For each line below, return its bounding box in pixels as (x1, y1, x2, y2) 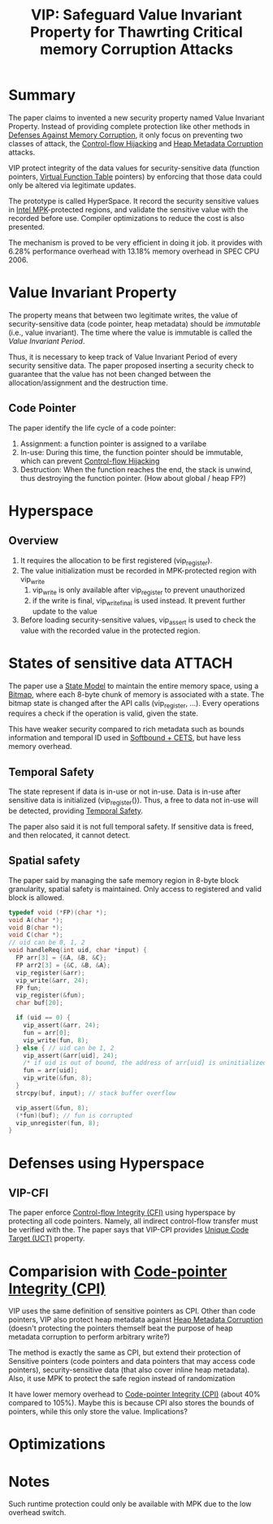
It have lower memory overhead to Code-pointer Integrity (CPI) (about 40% (8, 1389, 262, 1399)
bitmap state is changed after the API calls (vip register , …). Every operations (8, 698, 260, 710)
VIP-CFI (8, 1186, 49, 1200)
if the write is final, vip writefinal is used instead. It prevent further (32, 595, 246, 607)
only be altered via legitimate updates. (8, 180, 136, 190)
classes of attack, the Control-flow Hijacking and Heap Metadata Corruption (8, 138, 264, 148)
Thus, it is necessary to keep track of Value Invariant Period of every (8, 352, 238, 362)
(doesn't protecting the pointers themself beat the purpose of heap (8, 1323, 233, 1333)
